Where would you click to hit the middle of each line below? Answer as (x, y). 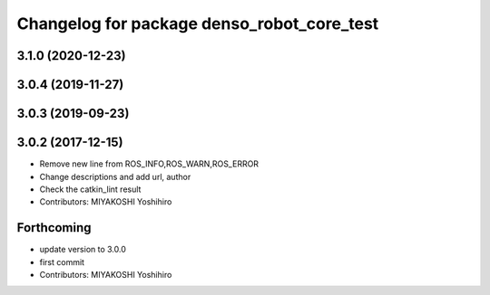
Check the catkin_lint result (90, 189)
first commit (62, 262)
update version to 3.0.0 (83, 250)
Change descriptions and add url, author (115, 176)
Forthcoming (54, 228)
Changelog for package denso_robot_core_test (198, 24)
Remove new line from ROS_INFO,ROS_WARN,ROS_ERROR (149, 164)
